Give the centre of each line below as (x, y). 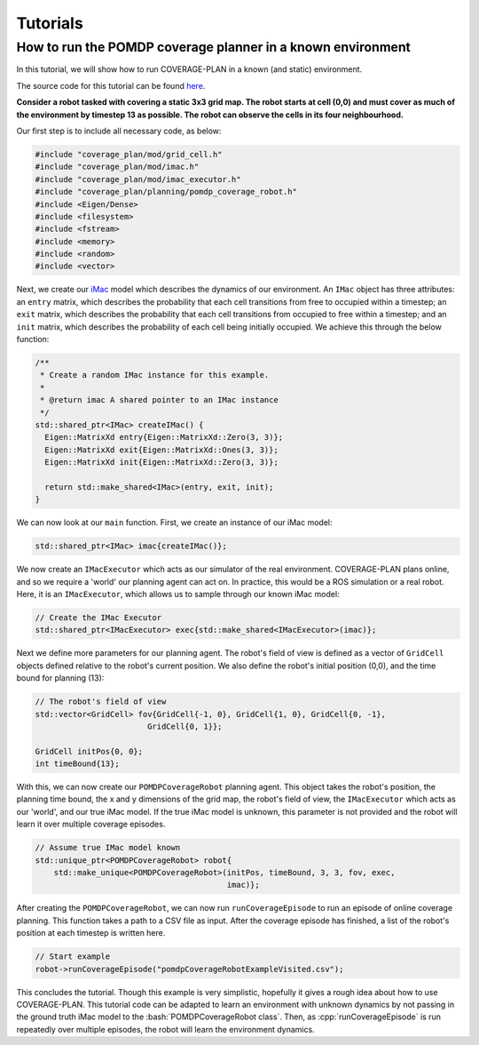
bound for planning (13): (60, 678)
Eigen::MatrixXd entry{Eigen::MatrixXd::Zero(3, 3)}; (164, 437)
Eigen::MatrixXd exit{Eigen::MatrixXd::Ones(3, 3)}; (161, 450)
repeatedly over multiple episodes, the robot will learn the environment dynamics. (165, 1029)
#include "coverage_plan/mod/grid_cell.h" (129, 154)
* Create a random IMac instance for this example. (155, 375)
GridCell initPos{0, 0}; (89, 751)
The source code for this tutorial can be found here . (111, 85)
